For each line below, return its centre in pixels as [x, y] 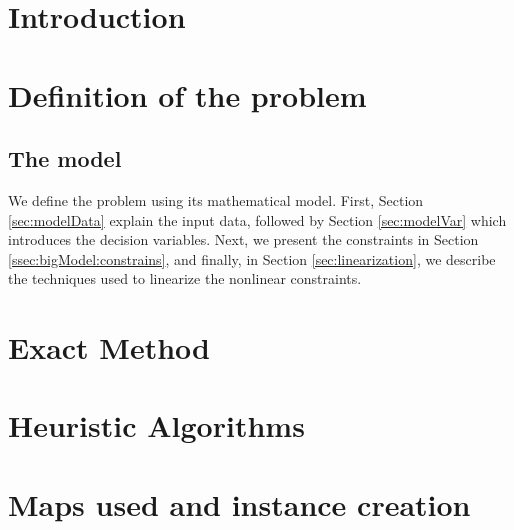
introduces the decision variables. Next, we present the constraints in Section [243, 239]
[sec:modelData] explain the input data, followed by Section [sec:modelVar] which [257, 219]
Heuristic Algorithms [156, 425]
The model [65, 158]
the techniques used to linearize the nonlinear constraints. [185, 278]
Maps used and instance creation [239, 503]
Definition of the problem [187, 94]
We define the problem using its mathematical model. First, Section [216, 199]
